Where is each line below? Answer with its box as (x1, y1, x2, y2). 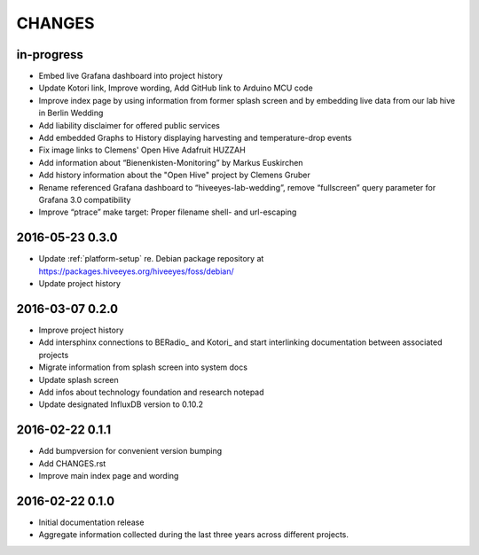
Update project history (38, 278, 122, 289)
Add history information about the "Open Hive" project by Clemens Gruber (38, 169, 310, 181)
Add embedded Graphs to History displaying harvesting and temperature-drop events (38, 133, 352, 144)
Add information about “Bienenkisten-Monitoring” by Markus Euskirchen (38, 157, 303, 168)
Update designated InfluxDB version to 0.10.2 (38, 399, 204, 410)
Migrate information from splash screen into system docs (38, 362, 248, 372)
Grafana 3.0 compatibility (38, 194, 131, 205)
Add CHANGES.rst (38, 457, 106, 469)
